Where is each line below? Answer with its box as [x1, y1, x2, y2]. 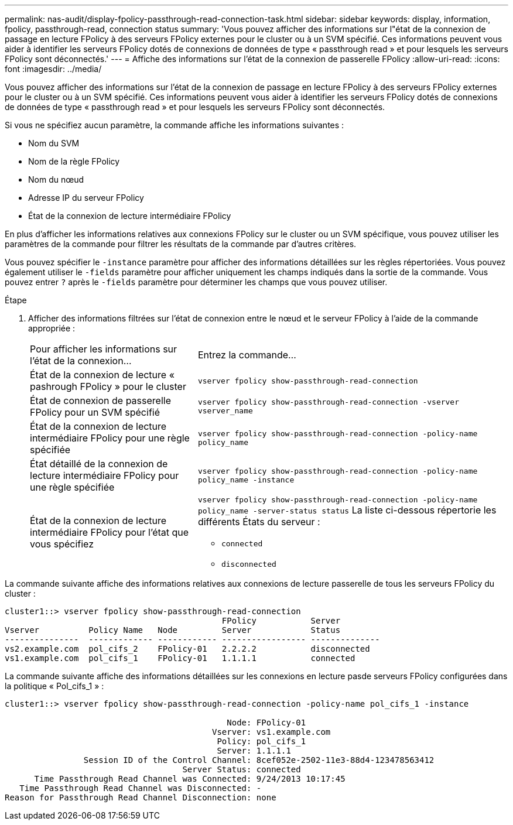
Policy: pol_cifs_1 [217, 737, 306, 746]
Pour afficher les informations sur [30, 343, 177, 355]
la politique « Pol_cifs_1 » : [5, 681, 104, 691]
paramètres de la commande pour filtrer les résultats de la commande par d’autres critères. [5, 239, 357, 249]
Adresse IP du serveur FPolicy [28, 193, 144, 203]
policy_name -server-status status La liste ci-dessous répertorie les [197, 504, 497, 516]
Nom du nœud [28, 174, 84, 184]
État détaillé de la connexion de [30, 458, 168, 470]
